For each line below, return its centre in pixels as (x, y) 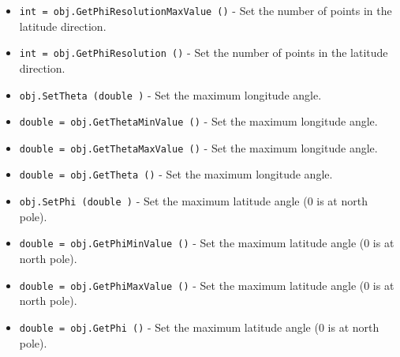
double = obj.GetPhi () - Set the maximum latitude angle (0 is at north (199, 327)
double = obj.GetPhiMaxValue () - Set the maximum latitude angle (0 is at (207, 285)
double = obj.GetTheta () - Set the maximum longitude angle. (176, 174)
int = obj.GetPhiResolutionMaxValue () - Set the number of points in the (206, 10)
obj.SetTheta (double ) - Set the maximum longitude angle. (170, 94)
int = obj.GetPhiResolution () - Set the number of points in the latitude (204, 53)
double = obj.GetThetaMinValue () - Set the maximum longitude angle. (198, 121)
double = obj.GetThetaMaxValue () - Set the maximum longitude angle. (198, 147)
